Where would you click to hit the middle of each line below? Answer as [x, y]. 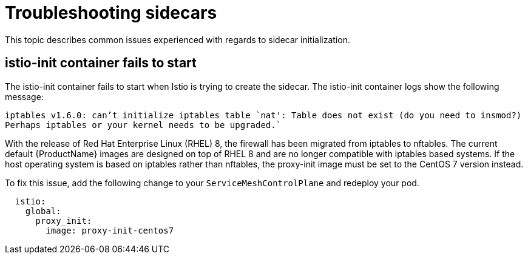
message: [24, 96]
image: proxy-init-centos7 [110, 230]
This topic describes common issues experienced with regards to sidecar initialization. [178, 39]
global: [43, 211]
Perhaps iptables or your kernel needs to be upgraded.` [143, 125]
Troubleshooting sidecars [111, 13]
